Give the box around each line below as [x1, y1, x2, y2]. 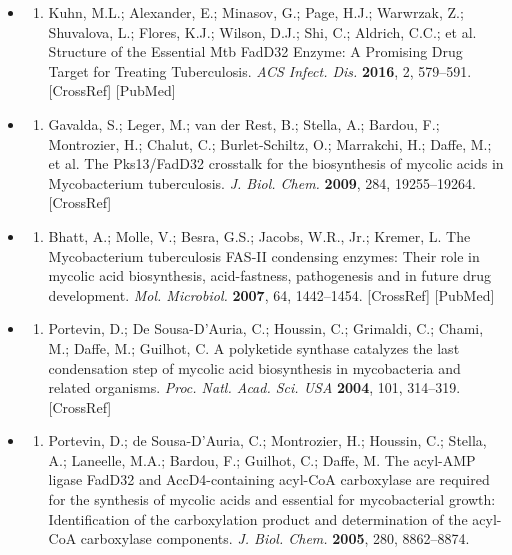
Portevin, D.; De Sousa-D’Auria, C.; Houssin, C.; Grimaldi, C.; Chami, [48, 318, 484, 339]
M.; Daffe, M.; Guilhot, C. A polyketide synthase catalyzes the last [48, 337, 460, 358]
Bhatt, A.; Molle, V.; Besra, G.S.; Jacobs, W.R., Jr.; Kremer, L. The [48, 225, 471, 246]
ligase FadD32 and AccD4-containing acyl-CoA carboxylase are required [48, 469, 490, 490]
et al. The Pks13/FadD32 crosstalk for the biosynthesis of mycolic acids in [48, 153, 504, 174]
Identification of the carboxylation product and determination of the [48, 508, 468, 529]
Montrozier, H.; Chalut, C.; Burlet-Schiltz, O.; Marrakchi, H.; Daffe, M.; [48, 133, 492, 154]
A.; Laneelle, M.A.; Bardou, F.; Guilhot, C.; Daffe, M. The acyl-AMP [48, 449, 476, 470]
